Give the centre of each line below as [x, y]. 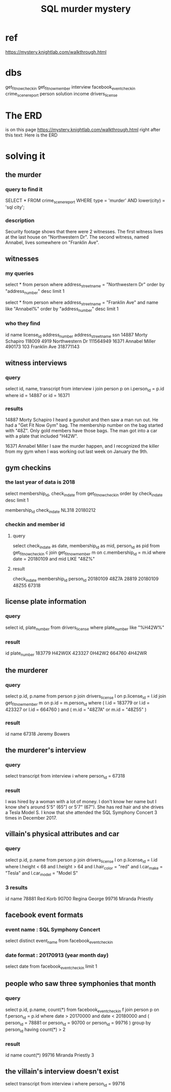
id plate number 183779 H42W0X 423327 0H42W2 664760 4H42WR [76, 653]
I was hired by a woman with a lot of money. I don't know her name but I [81, 802]
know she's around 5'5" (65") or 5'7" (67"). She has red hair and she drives [84, 807]
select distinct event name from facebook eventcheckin [59, 941]
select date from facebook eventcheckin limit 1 [51, 967]
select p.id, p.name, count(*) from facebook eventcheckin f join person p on [82, 1010]
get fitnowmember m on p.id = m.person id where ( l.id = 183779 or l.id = [78, 703]
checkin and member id [35, 525]
